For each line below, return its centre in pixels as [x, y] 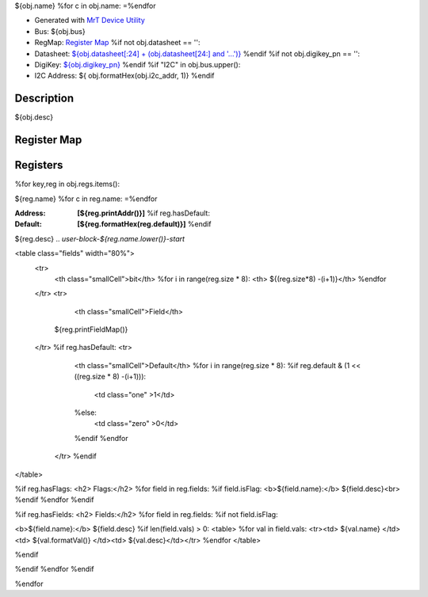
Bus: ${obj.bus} [60, 31]
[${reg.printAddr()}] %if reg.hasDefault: [143, 213]
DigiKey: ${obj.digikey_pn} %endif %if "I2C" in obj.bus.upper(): [138, 64]
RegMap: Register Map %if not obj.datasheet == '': [117, 43]
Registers [39, 165]
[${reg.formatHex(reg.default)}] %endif [144, 224]
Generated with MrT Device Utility [90, 21]
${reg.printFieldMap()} [91, 329]
